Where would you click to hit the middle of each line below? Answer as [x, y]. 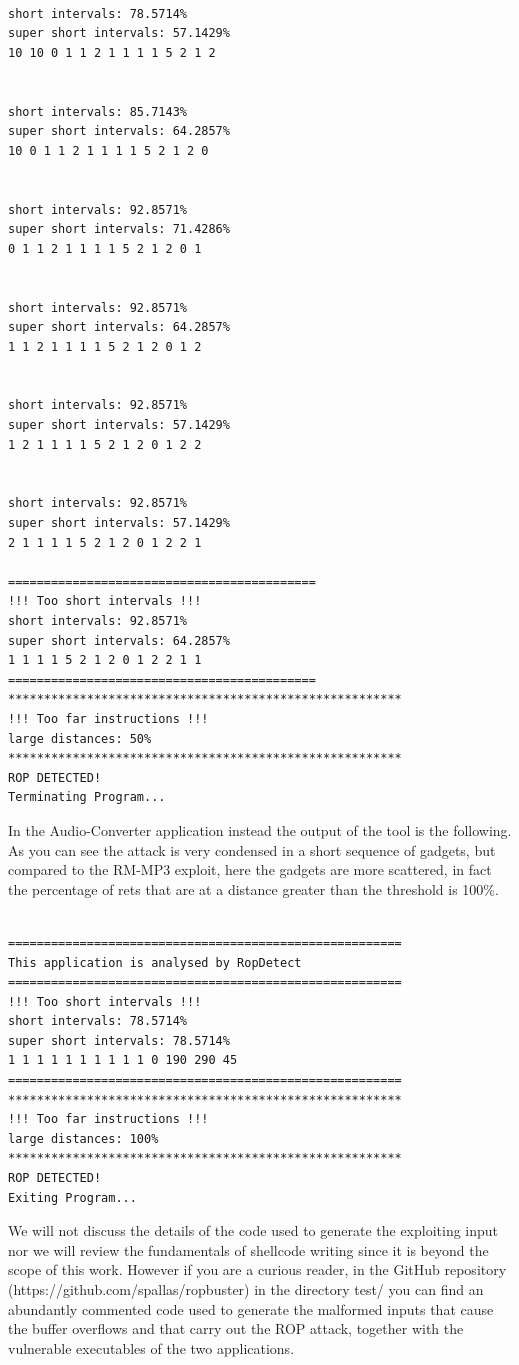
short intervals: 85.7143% [97, 111]
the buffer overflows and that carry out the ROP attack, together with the [236, 1328]
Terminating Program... [87, 797]
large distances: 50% [80, 738]
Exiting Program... [72, 1197]
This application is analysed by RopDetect [155, 962]
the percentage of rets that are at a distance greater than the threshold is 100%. [253, 888]
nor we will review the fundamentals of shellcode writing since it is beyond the [248, 1249]
